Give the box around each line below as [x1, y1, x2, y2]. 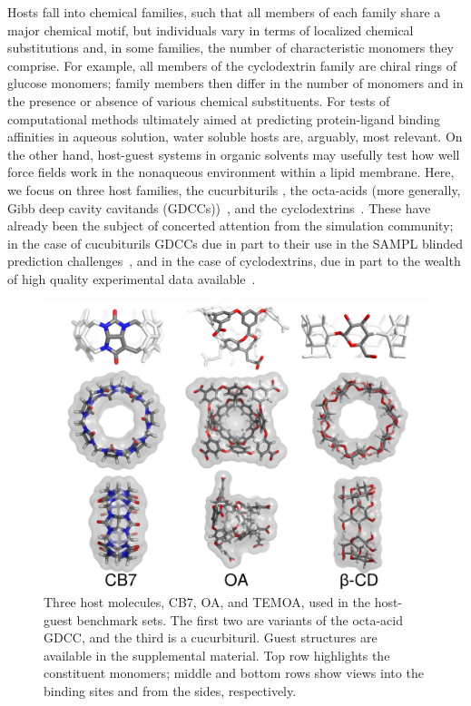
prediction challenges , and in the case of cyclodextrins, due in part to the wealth [7, 251, 461, 270]
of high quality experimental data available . [7, 269, 256, 288]
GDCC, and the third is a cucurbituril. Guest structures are [44, 628, 378, 647]
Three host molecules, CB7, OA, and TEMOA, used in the [44, 593, 370, 612]
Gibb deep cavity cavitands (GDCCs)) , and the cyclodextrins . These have [7, 198, 431, 217]
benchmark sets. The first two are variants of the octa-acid [76, 610, 403, 629]
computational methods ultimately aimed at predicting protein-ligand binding [7, 109, 441, 128]
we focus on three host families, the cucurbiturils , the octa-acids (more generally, [7, 180, 461, 199]
